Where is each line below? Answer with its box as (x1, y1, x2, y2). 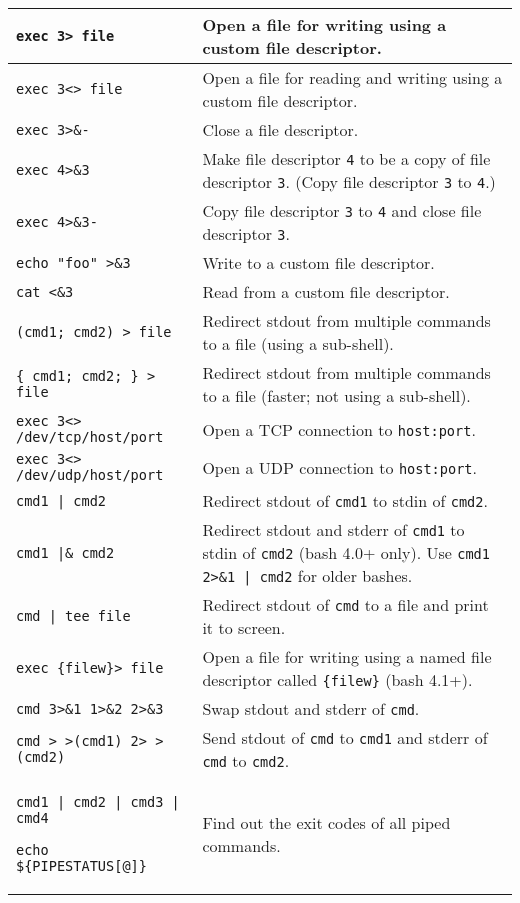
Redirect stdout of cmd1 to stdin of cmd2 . (202, 489, 488, 512)
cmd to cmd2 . (202, 749, 290, 772)
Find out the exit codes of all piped (202, 811, 451, 834)
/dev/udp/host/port (16, 467, 164, 483)
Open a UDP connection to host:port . (202, 455, 477, 479)
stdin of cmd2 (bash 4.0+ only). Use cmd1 (202, 541, 490, 564)
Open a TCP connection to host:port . (202, 417, 476, 441)
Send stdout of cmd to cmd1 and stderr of (202, 726, 488, 749)
